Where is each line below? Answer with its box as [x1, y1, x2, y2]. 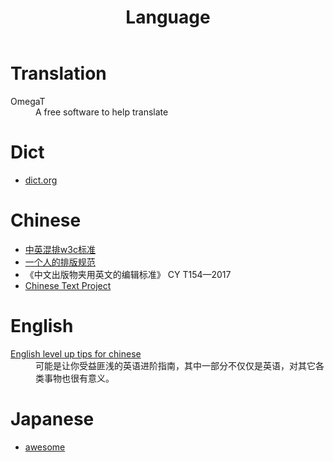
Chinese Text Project [24, 279, 112, 291]
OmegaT [10, 95, 46, 107]
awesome [24, 441, 66, 453]
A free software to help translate [35, 106, 169, 118]
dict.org [24, 174, 58, 186]
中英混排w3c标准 [24, 243, 96, 255]
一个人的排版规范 [24, 256, 96, 268]
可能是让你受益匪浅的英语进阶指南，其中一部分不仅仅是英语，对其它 [35, 359, 316, 371]
